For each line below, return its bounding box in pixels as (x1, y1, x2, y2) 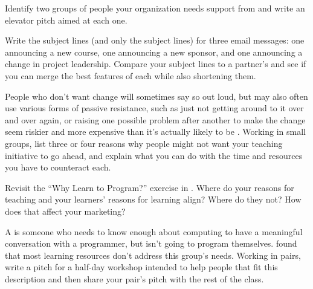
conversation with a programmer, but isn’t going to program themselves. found (5, 237, 297, 250)
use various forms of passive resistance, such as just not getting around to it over (5, 102, 304, 114)
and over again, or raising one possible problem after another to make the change (5, 113, 306, 126)
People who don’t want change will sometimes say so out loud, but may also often (5, 89, 308, 102)
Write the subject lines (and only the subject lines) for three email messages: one (5, 34, 305, 47)
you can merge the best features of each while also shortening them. (5, 69, 256, 82)
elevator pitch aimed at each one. (5, 13, 127, 26)
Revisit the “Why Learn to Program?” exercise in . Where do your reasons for (5, 181, 294, 193)
